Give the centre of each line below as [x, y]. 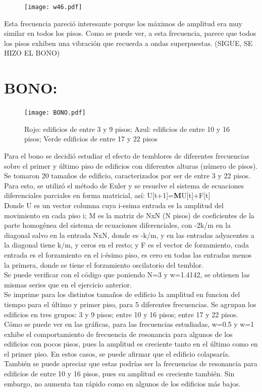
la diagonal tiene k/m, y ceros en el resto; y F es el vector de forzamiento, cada [127, 245]
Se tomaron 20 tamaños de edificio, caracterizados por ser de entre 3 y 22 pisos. [127, 176]
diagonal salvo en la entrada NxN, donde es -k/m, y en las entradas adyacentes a [129, 235]
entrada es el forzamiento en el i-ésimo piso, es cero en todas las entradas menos [128, 254]
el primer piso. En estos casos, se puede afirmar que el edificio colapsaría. [117, 353]
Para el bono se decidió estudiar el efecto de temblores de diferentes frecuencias [127, 156]
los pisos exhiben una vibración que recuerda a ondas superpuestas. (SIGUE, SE [128, 43]
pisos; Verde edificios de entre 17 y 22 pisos [91, 139]
